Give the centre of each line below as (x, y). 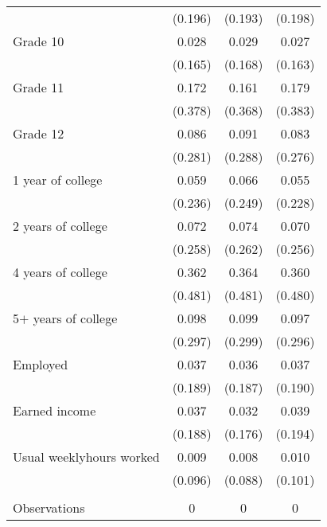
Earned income (54, 410)
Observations (49, 507)
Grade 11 (39, 87)
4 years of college (60, 272)
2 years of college (60, 226)
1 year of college (58, 180)
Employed (41, 364)
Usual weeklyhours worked (86, 457)
